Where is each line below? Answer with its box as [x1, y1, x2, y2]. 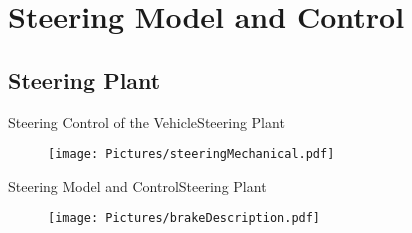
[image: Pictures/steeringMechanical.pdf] [48, 147, 335, 162]
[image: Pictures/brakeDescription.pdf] [48, 211, 321, 226]
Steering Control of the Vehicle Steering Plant [8, 111, 285, 132]
